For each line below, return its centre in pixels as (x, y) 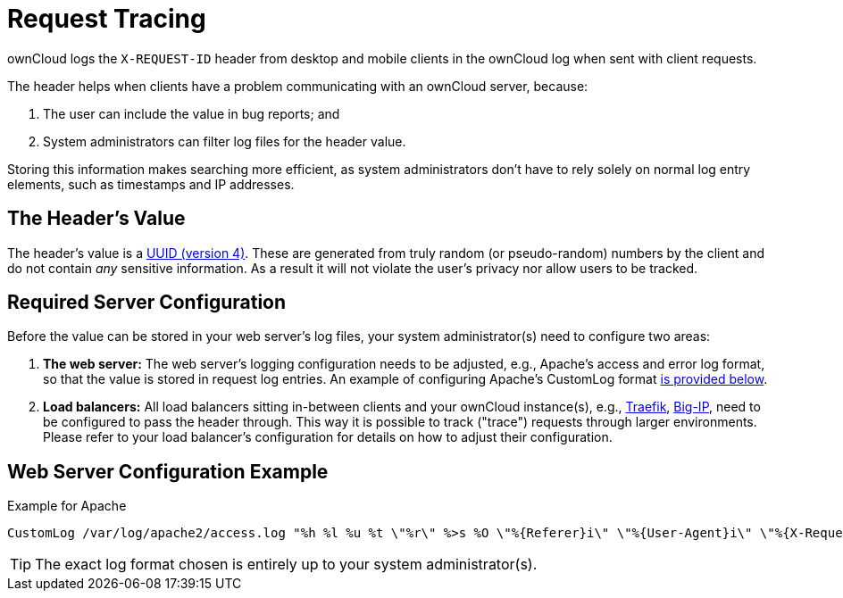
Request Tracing (107, 19)
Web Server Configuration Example (168, 471)
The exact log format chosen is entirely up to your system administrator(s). (286, 565)
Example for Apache (67, 506)
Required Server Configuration (147, 303)
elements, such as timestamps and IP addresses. (151, 184)
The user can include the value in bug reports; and (192, 113)
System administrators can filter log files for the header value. (225, 141)
